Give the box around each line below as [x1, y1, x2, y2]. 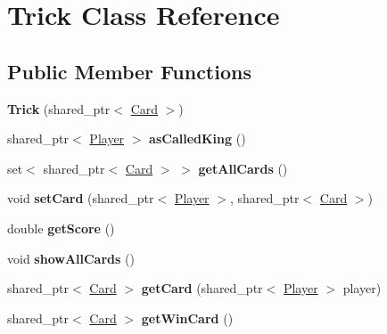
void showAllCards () [7, 248, 135, 267]
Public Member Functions [7, 57, 251, 85]
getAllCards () [198, 159, 288, 177]
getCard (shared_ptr [141, 279, 263, 297]
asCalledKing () [149, 129, 246, 148]
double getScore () [7, 218, 115, 237]
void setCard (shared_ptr [7, 189, 154, 208]
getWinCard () [141, 308, 234, 327]
